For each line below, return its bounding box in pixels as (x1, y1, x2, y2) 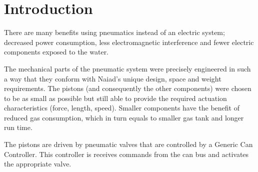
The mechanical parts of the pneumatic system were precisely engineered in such (4, 63, 251, 73)
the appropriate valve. (4, 158, 71, 169)
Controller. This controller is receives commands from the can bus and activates (4, 148, 249, 159)
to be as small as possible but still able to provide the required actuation (4, 92, 227, 103)
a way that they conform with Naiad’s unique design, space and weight (4, 73, 221, 83)
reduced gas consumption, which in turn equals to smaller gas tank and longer (4, 112, 244, 122)
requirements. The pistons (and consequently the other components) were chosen (4, 83, 251, 93)
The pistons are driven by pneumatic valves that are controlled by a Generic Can (4, 139, 253, 149)
